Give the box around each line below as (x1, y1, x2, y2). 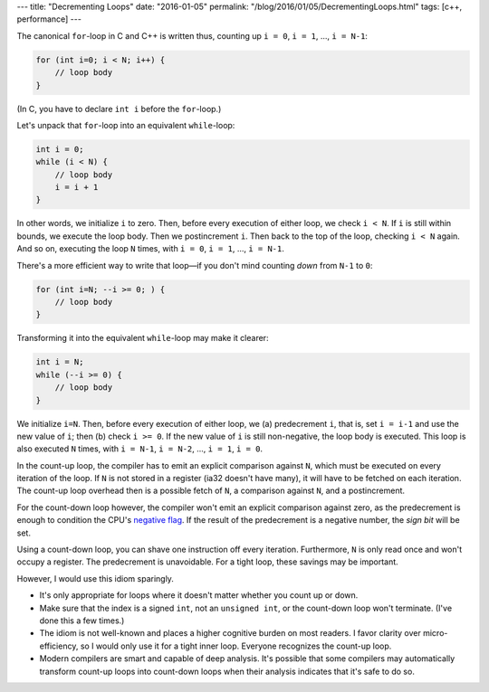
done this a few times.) (39, 615, 125, 626)
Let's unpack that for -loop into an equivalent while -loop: (16, 119, 235, 130)
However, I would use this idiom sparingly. (16, 573, 174, 583)
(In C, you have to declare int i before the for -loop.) (16, 103, 222, 114)
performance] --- (16, 14, 81, 24)
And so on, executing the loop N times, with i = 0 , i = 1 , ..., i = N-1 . (16, 243, 285, 254)
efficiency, (39, 640, 79, 651)
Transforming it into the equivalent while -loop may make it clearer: (16, 333, 269, 344)
